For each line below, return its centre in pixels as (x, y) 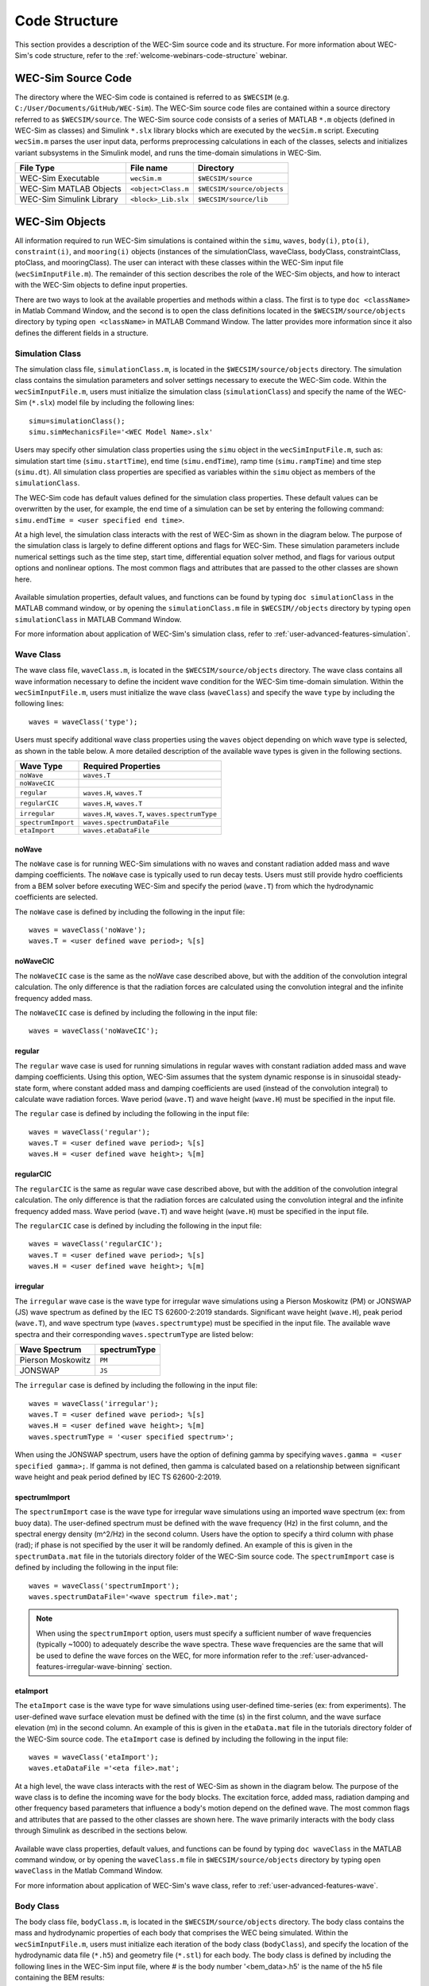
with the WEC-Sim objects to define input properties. (101, 285)
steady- (389, 1077)
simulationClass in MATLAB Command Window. (98, 619)
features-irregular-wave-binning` (90, 1666)
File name (149, 168)
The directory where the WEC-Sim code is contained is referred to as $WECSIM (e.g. (152, 97)
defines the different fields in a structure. (81, 333)
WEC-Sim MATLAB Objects (71, 189)
